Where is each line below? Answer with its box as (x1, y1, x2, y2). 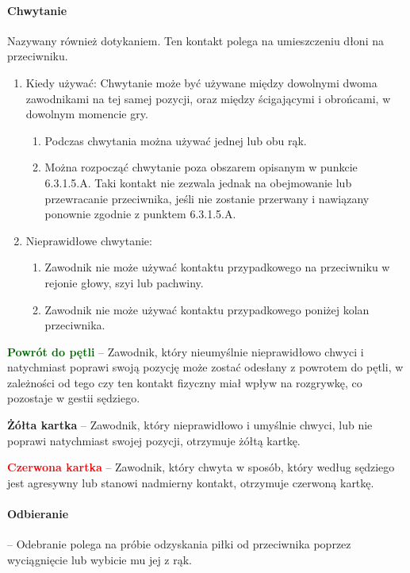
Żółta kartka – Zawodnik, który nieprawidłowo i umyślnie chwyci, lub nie (7, 417, 373, 433)
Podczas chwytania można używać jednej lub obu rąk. (44, 132, 307, 148)
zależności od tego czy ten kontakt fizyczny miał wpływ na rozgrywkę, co (7, 374, 362, 390)
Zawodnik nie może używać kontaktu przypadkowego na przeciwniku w (44, 259, 390, 275)
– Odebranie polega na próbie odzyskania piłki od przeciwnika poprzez (7, 536, 351, 552)
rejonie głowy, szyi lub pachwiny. (44, 274, 204, 290)
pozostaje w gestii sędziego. (7, 390, 140, 406)
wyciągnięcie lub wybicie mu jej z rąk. (7, 551, 192, 567)
